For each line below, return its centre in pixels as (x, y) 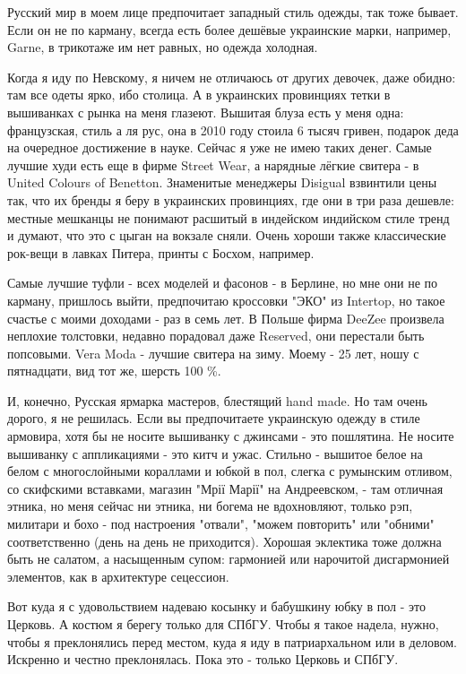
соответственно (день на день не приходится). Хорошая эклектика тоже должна (224, 541)
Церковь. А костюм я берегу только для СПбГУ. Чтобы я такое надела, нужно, (223, 624)
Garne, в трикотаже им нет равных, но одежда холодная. (163, 47)
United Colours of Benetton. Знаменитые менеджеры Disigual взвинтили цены (222, 182)
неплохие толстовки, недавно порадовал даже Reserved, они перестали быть (216, 336)
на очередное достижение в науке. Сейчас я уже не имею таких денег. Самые (220, 147)
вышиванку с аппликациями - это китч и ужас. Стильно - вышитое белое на (215, 453)
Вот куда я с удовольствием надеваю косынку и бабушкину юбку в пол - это (217, 606)
